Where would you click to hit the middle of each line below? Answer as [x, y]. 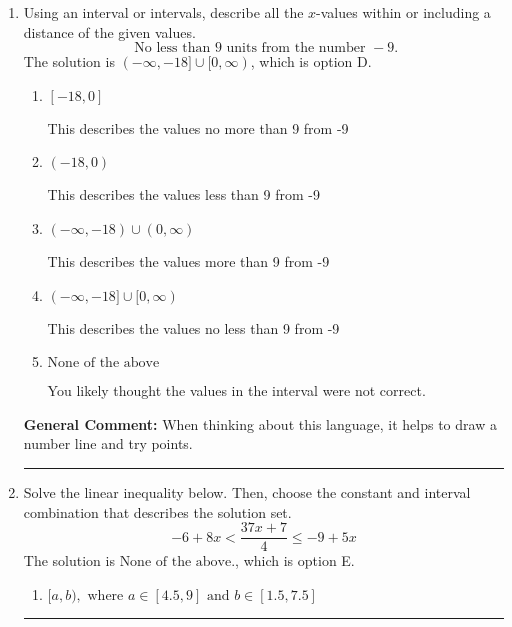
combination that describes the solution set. [157, 511]
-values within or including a [403, 12]
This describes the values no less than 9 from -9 [193, 327]
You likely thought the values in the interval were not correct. [236, 390]
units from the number [296, 48]
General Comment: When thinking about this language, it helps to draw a [260, 423]
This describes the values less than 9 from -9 [183, 194]
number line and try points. [108, 443]
